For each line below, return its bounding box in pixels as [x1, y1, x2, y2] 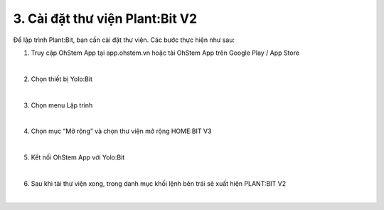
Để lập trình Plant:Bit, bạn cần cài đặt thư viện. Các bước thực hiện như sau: [13, 36, 235, 44]
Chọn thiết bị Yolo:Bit [31, 75, 92, 83]
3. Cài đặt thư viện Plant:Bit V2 [13, 11, 198, 26]
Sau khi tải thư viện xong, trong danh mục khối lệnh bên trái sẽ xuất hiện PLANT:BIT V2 [31, 179, 287, 188]
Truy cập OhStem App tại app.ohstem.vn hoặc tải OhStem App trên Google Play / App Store [31, 48, 300, 57]
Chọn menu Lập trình [31, 100, 93, 110]
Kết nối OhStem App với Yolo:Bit [31, 153, 125, 162]
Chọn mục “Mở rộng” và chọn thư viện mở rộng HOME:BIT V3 [31, 127, 212, 135]
